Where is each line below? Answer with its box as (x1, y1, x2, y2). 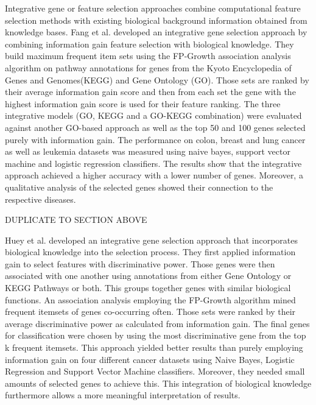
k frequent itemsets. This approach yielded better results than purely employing (5, 341, 303, 354)
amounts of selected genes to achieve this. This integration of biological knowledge (5, 376, 312, 389)
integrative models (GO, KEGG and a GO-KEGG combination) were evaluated (5, 109, 302, 122)
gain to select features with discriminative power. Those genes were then (5, 257, 275, 270)
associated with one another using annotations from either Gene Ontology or (5, 269, 292, 282)
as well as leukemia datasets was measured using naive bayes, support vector (5, 145, 290, 158)
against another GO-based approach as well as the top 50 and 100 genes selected (5, 121, 306, 133)
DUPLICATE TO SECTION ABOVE (5, 213, 147, 226)
